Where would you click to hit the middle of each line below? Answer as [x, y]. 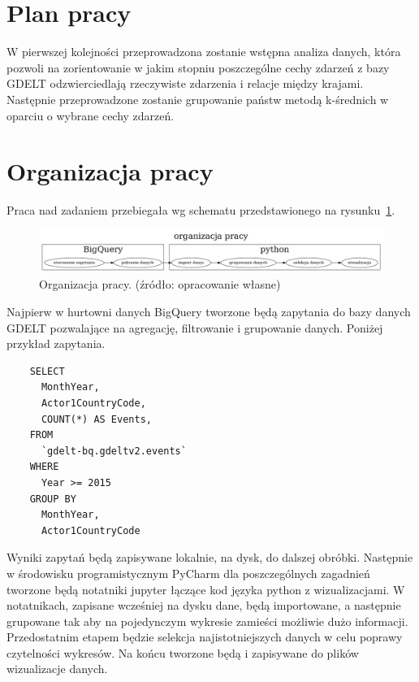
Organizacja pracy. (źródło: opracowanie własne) [160, 284]
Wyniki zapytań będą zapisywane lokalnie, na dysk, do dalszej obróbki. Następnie [210, 557]
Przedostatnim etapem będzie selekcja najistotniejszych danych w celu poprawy [205, 637]
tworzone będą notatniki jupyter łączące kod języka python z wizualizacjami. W [206, 589]
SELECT [47, 371]
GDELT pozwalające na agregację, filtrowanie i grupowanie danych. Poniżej [195, 327]
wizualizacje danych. [57, 669]
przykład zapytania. [56, 343]
